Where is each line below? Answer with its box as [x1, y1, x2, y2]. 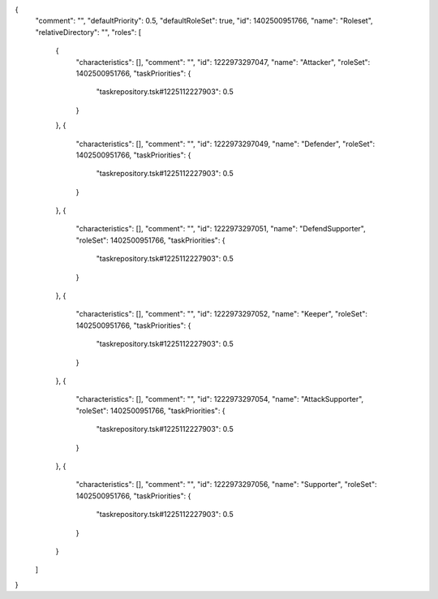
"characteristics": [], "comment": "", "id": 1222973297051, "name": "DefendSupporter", [75, 224, 367, 234]
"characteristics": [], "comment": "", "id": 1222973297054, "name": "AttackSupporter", [75, 394, 364, 404]
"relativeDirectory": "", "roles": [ [35, 27, 142, 37]
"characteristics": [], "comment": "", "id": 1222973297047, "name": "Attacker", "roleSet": [75, 57, 371, 67]
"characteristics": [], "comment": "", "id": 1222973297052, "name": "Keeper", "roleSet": [75, 309, 368, 319]
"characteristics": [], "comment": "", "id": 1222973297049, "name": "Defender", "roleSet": [75, 139, 376, 149]
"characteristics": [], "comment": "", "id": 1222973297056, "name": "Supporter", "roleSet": [75, 480, 377, 489]
